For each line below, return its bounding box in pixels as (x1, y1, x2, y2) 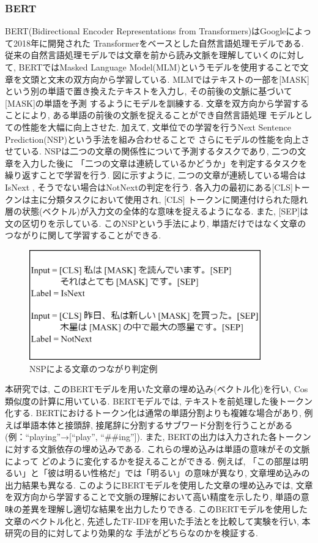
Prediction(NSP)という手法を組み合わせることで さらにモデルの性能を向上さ (5, 132, 310, 145)
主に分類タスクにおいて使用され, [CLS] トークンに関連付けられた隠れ (30, 192, 308, 205)
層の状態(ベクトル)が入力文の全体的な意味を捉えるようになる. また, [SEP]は (5, 205, 309, 218)
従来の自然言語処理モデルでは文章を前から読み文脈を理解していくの (5, 48, 279, 61)
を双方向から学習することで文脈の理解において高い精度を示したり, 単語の (5, 490, 301, 503)
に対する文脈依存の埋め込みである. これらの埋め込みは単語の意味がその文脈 (5, 442, 310, 455)
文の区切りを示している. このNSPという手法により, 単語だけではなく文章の (5, 216, 306, 229)
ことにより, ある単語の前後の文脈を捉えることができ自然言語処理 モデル (5, 108, 295, 121)
